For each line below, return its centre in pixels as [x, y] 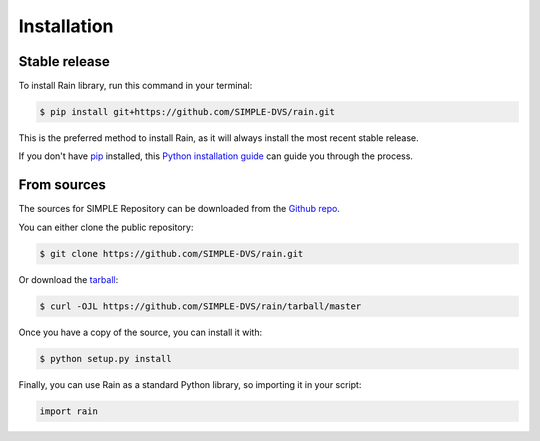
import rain [69, 411]
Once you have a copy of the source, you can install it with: [140, 332]
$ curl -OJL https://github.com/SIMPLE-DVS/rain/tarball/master [200, 306]
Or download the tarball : [68, 279]
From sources [62, 185]
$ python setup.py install [105, 358]
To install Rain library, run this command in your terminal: [135, 86]
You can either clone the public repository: [106, 227]
